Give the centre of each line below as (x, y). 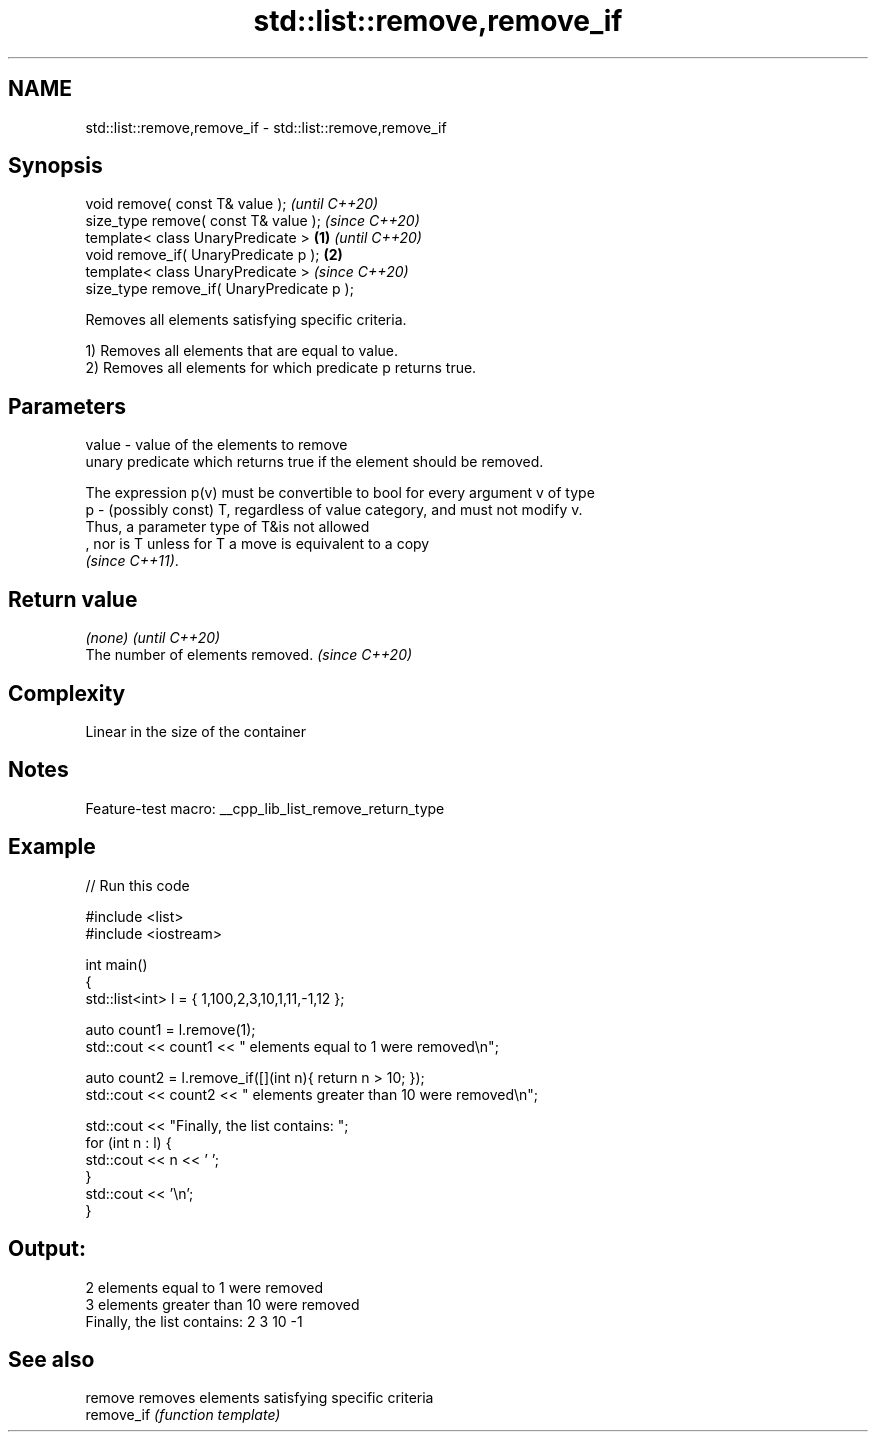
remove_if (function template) (183, 1415)
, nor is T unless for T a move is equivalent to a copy (257, 544)
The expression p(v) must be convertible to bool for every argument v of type (340, 493)
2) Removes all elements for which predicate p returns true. (281, 368)
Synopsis (55, 166)
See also (51, 1359)
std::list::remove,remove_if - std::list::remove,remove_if (266, 127)
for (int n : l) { (128, 1142)
